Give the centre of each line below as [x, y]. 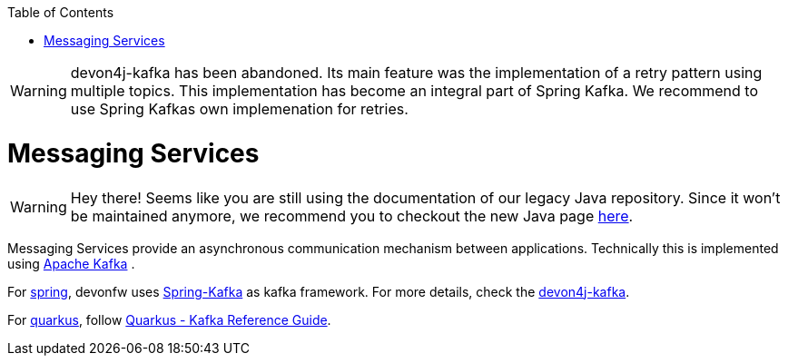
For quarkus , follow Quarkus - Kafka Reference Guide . [169, 319]
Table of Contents [61, 12]
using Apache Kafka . [71, 263]
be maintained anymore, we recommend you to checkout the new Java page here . [352, 216]
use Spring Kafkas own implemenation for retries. [239, 109]
